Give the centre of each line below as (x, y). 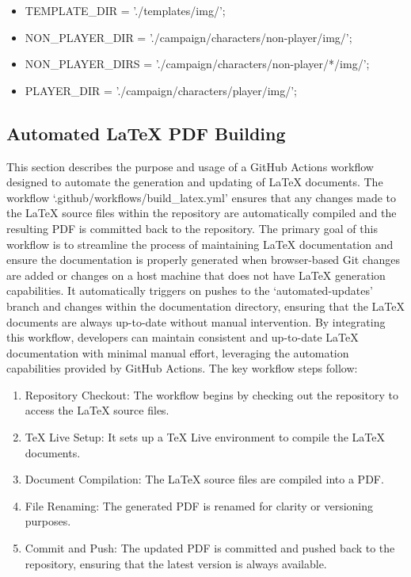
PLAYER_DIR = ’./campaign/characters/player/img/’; (161, 90)
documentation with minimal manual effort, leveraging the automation (178, 352)
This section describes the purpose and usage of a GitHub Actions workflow (190, 166)
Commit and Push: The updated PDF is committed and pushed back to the (210, 548)
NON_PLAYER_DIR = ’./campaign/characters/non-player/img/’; (188, 37)
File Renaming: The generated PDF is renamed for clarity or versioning (199, 505)
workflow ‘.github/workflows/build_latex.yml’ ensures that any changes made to (201, 197)
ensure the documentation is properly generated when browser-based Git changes (203, 260)
